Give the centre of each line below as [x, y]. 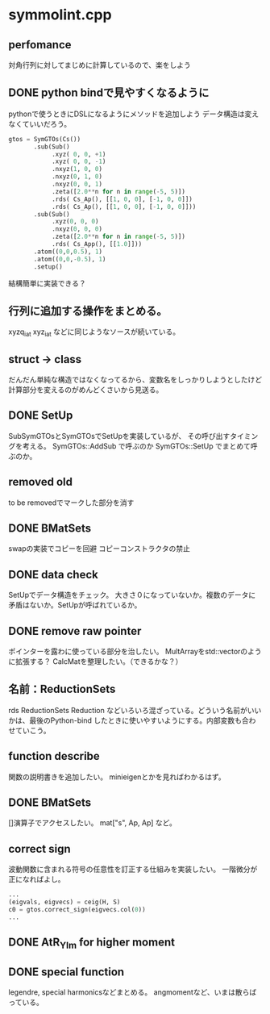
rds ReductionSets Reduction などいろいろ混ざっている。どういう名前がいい [135, 710]
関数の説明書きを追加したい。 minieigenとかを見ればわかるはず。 [117, 777]
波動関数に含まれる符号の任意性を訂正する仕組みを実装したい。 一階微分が [133, 870]
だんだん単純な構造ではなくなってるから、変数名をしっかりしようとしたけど [135, 379]
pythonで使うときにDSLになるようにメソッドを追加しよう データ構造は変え [134, 114]
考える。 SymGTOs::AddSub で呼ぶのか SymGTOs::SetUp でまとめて [137, 446]
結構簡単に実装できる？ [47, 283]
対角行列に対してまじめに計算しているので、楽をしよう [100, 65]
